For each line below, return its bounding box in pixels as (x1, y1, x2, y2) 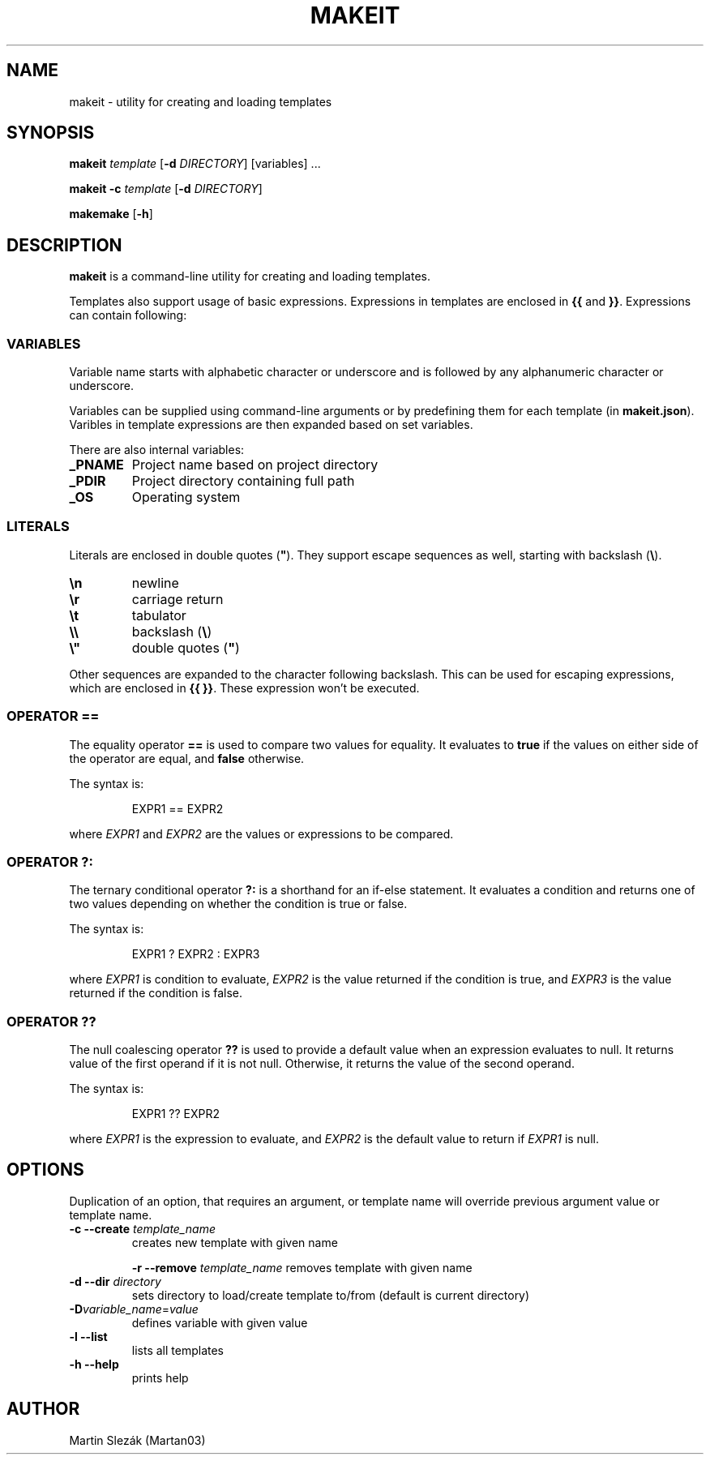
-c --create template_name (69, 1221, 216, 1236)
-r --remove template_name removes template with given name (131, 1260, 473, 1275)
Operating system (131, 489, 241, 506)
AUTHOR (6, 1399, 80, 1420)
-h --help (69, 1356, 119, 1371)
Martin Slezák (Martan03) (69, 1433, 206, 1447)
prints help (131, 1370, 189, 1385)
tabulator (131, 606, 186, 623)
